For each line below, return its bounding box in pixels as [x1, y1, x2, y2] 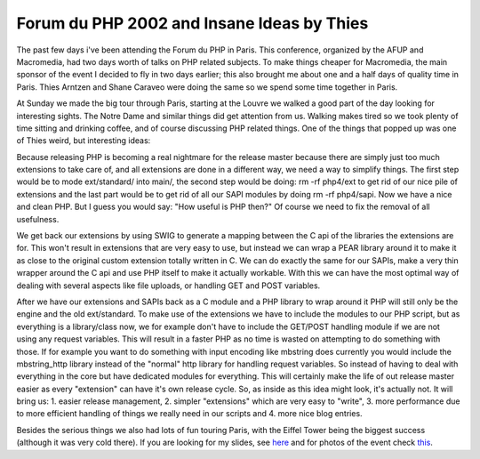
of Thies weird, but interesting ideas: [16, 135, 151, 146]
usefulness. [16, 213, 60, 224]
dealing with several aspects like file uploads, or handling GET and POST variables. [16, 280, 321, 291]
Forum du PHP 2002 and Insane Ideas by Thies [16, 13, 369, 33]
